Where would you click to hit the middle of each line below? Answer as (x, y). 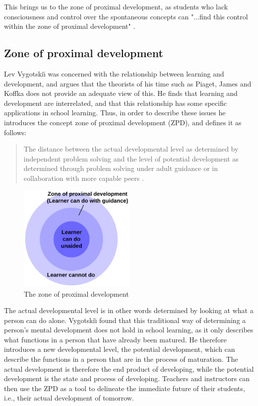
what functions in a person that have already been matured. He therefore (115, 339)
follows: (15, 132)
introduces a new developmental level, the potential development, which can (120, 349)
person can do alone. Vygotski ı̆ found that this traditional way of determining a (125, 320)
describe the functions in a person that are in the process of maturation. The (121, 359)
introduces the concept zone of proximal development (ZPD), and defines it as (123, 122)
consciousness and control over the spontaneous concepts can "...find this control (126, 16)
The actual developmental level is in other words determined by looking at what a (129, 310)
